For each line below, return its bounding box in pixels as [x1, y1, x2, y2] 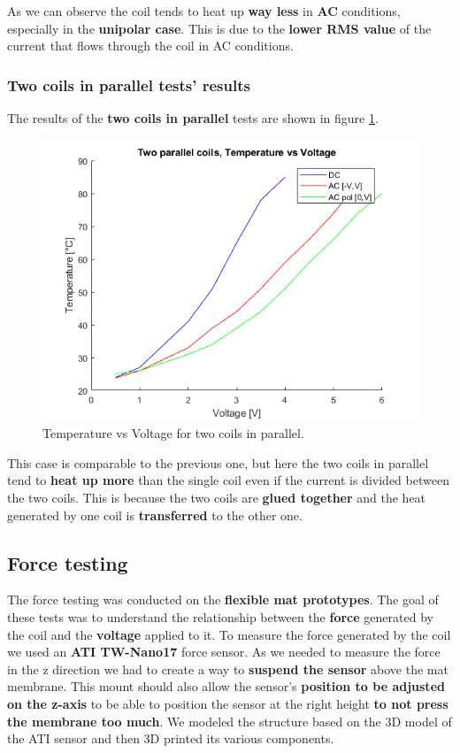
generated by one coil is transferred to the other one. [7, 505, 303, 524]
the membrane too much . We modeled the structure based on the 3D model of [7, 711, 452, 730]
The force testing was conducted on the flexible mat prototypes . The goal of [7, 590, 439, 609]
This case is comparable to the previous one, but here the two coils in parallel [7, 453, 429, 472]
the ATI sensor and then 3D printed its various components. [7, 729, 334, 748]
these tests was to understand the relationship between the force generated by [7, 607, 433, 626]
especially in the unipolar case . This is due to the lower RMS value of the [7, 19, 432, 37]
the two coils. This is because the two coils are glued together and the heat [7, 488, 426, 506]
